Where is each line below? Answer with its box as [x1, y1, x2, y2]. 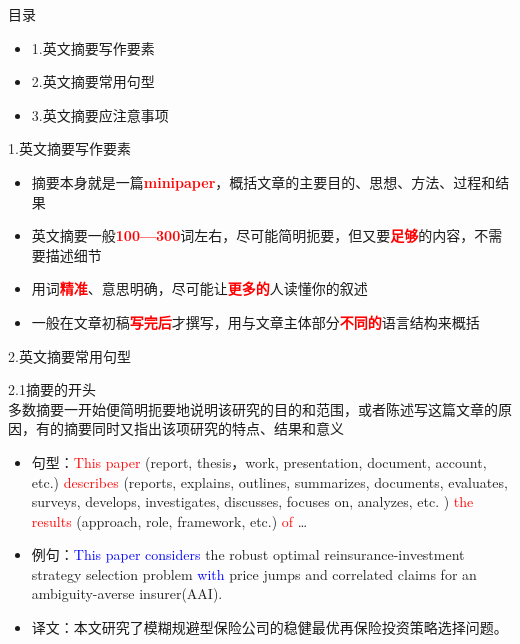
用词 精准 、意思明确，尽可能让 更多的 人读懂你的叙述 [31, 278, 368, 299]
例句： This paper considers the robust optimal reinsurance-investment [31, 544, 465, 565]
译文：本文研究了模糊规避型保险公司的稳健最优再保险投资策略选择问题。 [31, 617, 508, 638]
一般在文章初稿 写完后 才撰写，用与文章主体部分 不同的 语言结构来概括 [31, 311, 480, 332]
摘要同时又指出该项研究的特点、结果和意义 [63, 418, 344, 439]
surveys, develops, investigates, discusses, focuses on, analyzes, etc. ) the [31, 491, 474, 512]
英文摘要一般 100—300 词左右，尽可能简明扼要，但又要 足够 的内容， [31, 225, 475, 246]
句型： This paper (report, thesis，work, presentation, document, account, [31, 451, 487, 472]
